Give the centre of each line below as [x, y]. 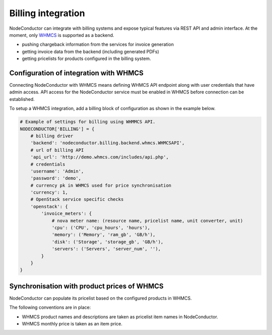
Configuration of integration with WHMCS [76, 73]
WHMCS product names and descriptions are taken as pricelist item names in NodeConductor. [120, 317]
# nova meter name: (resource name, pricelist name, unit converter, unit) [147, 220]
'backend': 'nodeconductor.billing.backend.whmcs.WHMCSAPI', [108, 143]
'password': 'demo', [56, 178]
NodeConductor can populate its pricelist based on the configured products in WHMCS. [100, 298]
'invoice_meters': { [66, 214]
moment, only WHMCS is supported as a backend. [62, 35]
